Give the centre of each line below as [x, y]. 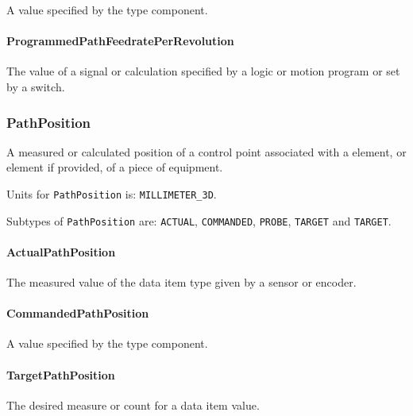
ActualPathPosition [61, 251]
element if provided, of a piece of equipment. [115, 167]
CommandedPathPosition [78, 313]
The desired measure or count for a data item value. [133, 404]
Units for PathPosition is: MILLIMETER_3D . [112, 193]
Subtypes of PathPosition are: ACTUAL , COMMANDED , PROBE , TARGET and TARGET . [199, 220]
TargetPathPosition [61, 374]
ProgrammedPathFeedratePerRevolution [120, 41]
